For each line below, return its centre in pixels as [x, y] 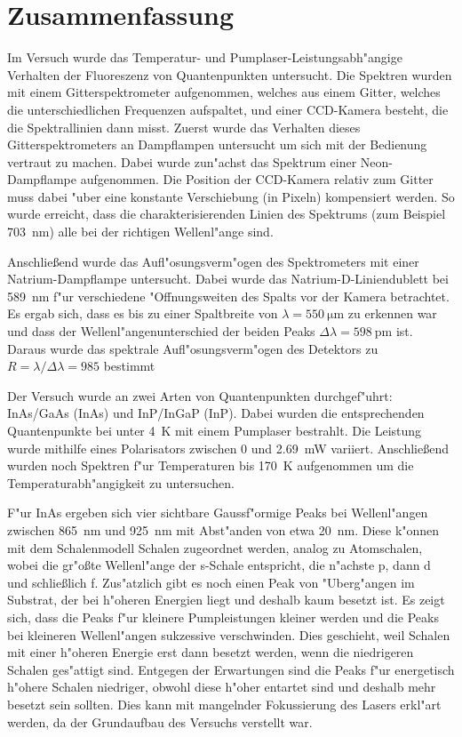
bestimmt [129, 366]
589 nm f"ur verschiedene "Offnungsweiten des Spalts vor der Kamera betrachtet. [228, 296]
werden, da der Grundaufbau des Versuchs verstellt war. [160, 721]
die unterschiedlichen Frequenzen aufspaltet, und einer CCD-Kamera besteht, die [228, 109]
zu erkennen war [392, 313]
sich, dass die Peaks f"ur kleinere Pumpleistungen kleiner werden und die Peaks [223, 617]
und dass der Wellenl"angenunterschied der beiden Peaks [161, 331]
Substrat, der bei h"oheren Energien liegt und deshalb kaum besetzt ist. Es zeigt [226, 600]
